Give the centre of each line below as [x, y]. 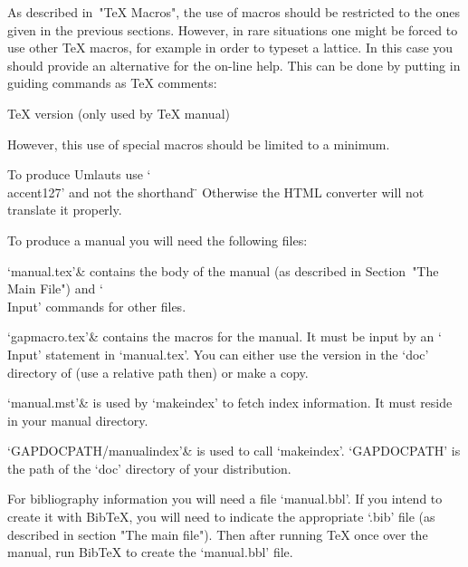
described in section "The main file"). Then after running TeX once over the [218, 534]
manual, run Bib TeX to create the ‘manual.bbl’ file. [150, 552]
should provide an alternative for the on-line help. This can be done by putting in [234, 65]
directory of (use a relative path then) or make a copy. [158, 372]
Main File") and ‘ [55, 288]
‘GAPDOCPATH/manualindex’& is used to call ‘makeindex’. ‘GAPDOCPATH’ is [234, 451]
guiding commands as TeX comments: [112, 83]
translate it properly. [65, 210]
